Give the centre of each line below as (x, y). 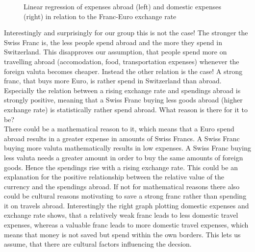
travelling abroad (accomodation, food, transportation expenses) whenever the (122, 61)
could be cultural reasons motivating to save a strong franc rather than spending (125, 196)
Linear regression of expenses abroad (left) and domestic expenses (122, 6)
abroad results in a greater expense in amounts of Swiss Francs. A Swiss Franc (122, 138)
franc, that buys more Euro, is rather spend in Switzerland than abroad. (113, 81)
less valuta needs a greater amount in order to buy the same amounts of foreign (124, 157)
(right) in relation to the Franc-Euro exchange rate (100, 16)
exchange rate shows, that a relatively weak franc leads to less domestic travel (121, 215)
